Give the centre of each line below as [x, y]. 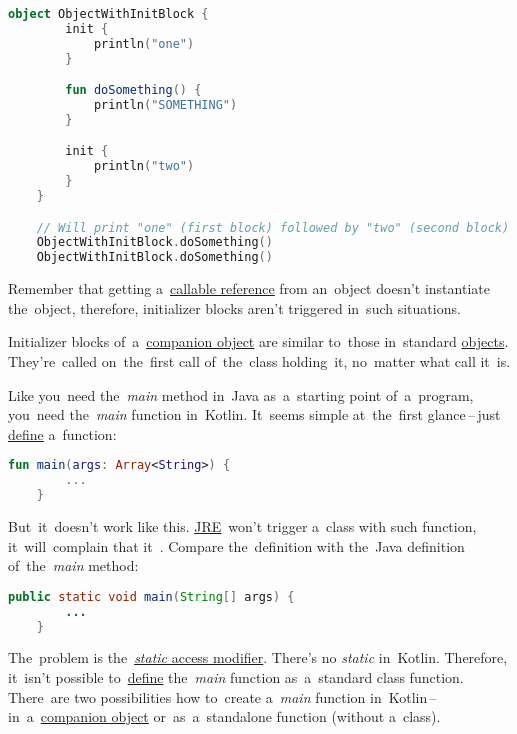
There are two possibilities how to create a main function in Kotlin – [222, 696]
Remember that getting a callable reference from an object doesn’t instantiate [249, 288]
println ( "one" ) [144, 43]
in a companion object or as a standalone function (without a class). [224, 716]
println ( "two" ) [144, 166]
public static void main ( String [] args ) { [151, 596]
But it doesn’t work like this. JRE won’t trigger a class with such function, [242, 526]
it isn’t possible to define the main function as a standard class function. [236, 677]
